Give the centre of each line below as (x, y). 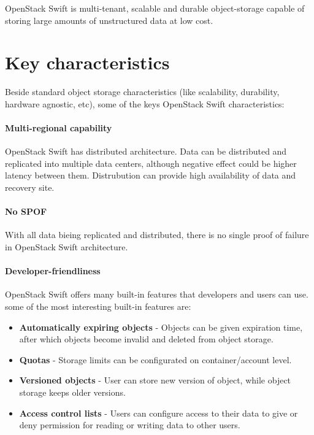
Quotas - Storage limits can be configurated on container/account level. (155, 359)
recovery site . (30, 187)
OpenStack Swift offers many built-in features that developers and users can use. (157, 294)
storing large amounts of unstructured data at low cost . (109, 20)
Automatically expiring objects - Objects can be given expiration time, (161, 327)
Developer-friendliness (53, 271)
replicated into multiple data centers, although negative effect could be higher (151, 163)
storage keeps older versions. (72, 392)
